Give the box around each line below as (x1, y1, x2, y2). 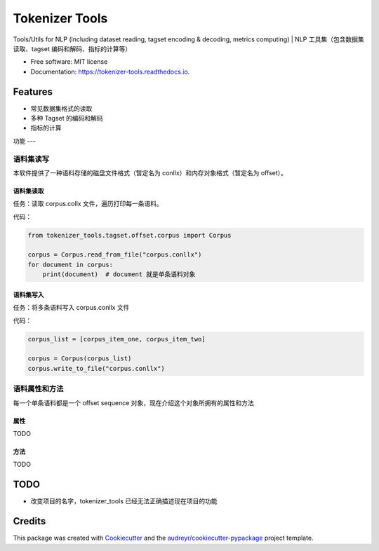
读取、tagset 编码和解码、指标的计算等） (13, 44, 132, 53)
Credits (13, 515, 46, 527)
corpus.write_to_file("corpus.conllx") (27, 365, 165, 372)
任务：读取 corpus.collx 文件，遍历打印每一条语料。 (13, 200, 163, 208)
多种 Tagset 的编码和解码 (30, 114, 103, 123)
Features (13, 86, 53, 97)
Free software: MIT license (30, 57, 108, 66)
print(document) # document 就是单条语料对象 (42, 271, 196, 278)
